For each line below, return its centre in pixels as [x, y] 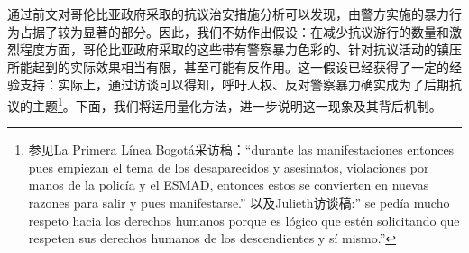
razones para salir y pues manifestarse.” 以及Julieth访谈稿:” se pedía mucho [239, 202]
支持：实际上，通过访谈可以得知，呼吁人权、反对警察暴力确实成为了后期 [234, 84]
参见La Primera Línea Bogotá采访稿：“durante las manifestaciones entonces [241, 150]
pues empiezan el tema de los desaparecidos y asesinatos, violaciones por [229, 167]
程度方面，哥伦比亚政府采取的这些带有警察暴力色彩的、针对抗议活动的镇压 [240, 49]
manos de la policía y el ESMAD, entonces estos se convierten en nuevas [229, 185]
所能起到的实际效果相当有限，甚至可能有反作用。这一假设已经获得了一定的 [228, 66]
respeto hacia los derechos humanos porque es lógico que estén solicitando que [244, 220]
